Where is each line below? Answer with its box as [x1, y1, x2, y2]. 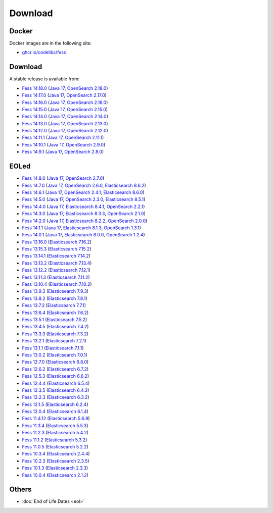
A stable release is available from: [9, 76, 80, 82]
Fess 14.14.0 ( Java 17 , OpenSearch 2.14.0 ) [22, 114, 108, 120]
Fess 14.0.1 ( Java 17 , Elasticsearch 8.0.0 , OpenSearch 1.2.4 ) [22, 232, 145, 238]
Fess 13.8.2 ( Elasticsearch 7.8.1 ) [22, 295, 88, 301]
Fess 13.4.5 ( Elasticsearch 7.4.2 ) [22, 324, 89, 330]
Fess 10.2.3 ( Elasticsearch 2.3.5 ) [22, 457, 89, 464]
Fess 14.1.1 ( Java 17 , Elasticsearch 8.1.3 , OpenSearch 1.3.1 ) [22, 225, 142, 231]
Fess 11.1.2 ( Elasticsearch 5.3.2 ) [22, 437, 87, 443]
